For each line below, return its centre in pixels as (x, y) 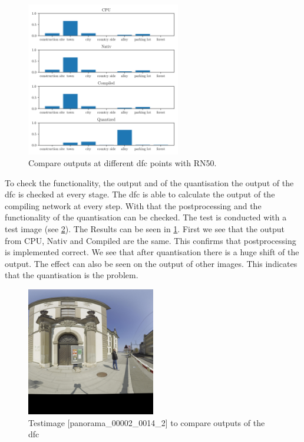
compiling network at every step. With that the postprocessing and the (133, 205)
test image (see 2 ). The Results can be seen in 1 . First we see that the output (145, 228)
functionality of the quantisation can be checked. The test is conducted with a (146, 217)
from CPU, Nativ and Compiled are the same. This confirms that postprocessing (151, 240)
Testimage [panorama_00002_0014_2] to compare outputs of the (147, 422)
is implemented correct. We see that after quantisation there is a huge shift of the (152, 252)
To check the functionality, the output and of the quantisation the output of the (149, 182)
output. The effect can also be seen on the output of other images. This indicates (151, 263)
